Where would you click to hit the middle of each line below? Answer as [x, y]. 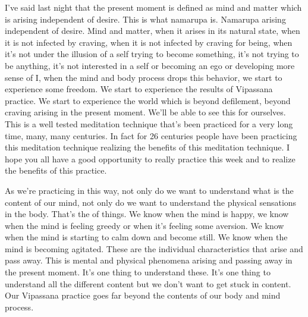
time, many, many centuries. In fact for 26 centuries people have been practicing [151, 135]
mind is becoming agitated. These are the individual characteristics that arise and [154, 248]
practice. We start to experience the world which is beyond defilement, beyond [148, 100]
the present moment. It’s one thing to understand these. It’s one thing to [138, 272]
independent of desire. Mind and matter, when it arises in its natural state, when [153, 31]
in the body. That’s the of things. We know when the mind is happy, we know [147, 214]
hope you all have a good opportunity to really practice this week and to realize [150, 158]
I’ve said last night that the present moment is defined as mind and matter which [153, 7]
